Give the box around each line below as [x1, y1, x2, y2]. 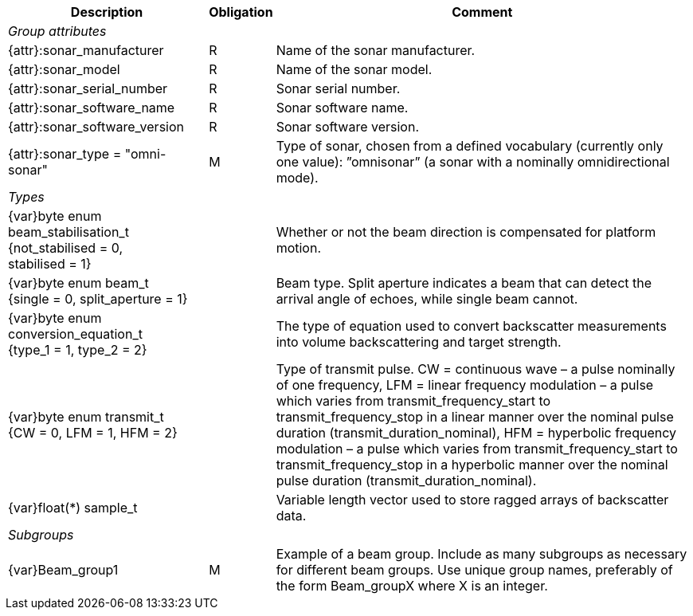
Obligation [209, 4, 273, 20]
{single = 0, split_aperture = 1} [8, 291, 188, 307]
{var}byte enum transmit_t [8, 409, 164, 425]
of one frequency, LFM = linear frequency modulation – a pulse [276, 377, 654, 393]
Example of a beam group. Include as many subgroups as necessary [276, 546, 687, 562]
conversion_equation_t [8, 326, 143, 342]
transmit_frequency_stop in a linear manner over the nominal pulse [276, 409, 674, 425]
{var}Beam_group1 [8, 562, 119, 578]
